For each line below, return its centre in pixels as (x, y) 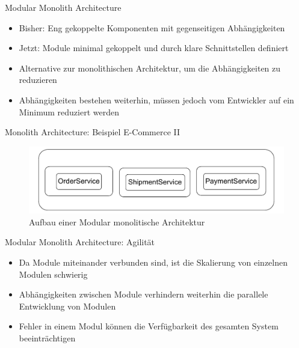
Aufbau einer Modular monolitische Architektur (117, 221)
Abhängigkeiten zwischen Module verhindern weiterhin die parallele (143, 294)
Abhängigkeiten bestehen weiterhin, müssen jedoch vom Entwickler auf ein (156, 99)
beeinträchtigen (47, 337)
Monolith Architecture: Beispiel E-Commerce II (93, 132)
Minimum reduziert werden (69, 111)
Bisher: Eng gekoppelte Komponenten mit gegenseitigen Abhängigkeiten (152, 27)
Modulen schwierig (53, 274)
